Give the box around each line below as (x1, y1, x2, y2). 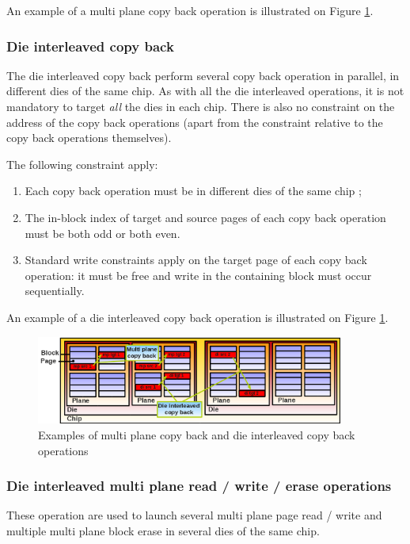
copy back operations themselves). (6, 129, 172, 146)
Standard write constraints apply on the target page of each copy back (25, 251, 367, 268)
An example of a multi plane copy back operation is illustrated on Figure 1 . (6, 2, 374, 18)
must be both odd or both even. (25, 224, 180, 241)
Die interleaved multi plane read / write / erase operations (6, 476, 392, 496)
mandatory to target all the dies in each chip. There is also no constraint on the (6, 98, 395, 114)
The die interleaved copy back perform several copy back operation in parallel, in (6, 67, 400, 83)
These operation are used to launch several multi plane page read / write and (6, 507, 382, 523)
